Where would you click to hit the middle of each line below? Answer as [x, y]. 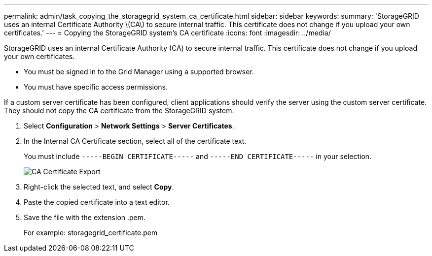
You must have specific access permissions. [96, 87]
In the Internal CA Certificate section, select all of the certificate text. [135, 141]
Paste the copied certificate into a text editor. [97, 202]
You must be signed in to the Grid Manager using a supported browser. [139, 72]
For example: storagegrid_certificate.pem [91, 233]
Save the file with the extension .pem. [85, 217]
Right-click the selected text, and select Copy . [99, 187]
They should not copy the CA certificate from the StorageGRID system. [119, 111]
